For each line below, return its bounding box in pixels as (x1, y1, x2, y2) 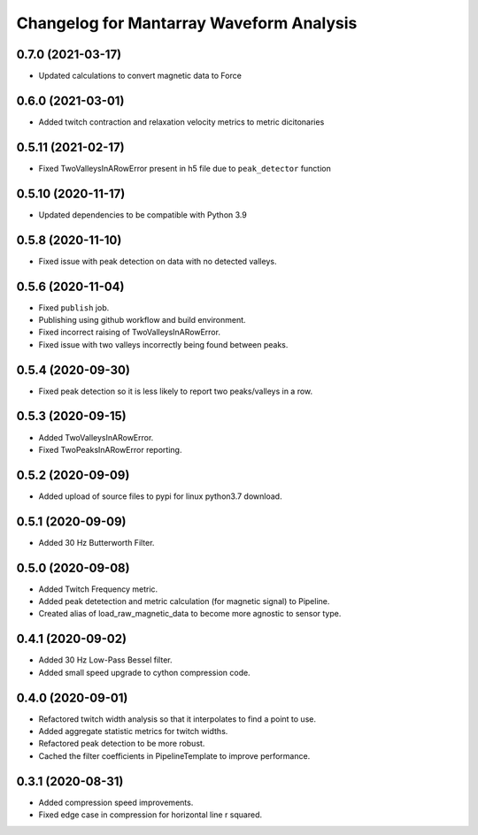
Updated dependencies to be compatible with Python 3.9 (38, 209, 247, 220)
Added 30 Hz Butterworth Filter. (38, 537, 155, 548)
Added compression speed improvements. (38, 797, 194, 808)
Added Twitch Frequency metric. (38, 584, 158, 594)
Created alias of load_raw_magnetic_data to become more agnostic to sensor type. (38, 609, 342, 619)
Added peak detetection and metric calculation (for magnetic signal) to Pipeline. (38, 596, 330, 607)
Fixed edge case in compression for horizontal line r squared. (38, 809, 263, 820)
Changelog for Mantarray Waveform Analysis (16, 13, 358, 33)
